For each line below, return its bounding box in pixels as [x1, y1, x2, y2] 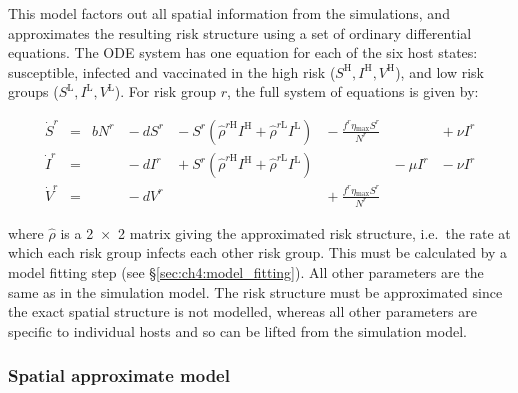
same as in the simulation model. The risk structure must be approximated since [8, 281, 503, 302]
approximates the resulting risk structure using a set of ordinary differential [8, 22, 472, 43]
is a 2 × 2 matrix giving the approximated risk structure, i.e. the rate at [60, 222, 511, 243]
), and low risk [395, 61, 484, 82]
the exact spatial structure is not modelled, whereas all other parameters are [8, 301, 477, 322]
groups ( [8, 81, 59, 102]
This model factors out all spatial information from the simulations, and [8, 3, 450, 23]
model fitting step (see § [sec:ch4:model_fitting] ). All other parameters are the [8, 262, 484, 282]
